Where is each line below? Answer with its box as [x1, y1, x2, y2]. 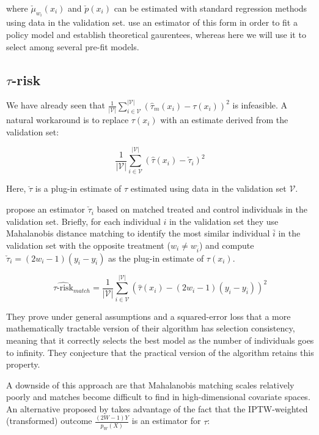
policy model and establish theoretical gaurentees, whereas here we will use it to [6, 28, 306, 41]
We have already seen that [6, 99, 105, 112]
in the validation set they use [169, 214, 279, 227]
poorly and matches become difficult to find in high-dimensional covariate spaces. [6, 390, 310, 403]
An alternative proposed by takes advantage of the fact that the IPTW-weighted [6, 402, 308, 415]
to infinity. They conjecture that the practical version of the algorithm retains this [6, 346, 314, 358]
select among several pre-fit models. [6, 40, 139, 53]
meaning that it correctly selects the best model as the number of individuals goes [6, 333, 314, 346]
